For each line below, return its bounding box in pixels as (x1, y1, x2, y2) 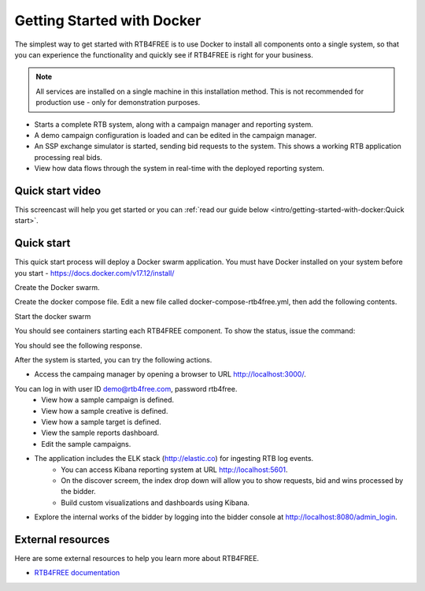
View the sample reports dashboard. (41, 428, 160, 437)
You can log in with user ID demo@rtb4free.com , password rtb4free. (14, 384, 238, 393)
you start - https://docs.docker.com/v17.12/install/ (14, 268, 175, 277)
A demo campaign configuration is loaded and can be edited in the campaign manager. (34, 130, 317, 139)
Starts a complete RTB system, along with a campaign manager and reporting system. (34, 119, 314, 129)
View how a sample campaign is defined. (41, 395, 175, 405)
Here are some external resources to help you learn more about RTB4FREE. (14, 553, 260, 563)
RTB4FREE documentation (34, 568, 120, 578)
